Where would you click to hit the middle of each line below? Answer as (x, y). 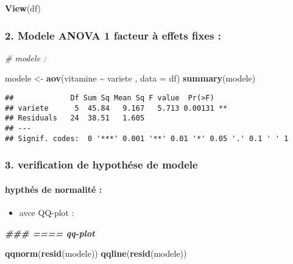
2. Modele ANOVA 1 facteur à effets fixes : (113, 35)
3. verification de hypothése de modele (101, 165)
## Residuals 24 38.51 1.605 (75, 118)
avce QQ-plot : (47, 212)
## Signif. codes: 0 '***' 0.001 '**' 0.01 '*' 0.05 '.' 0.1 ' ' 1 (147, 138)
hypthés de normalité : (54, 189)
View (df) (23, 8)
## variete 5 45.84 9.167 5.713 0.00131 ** (116, 108)
